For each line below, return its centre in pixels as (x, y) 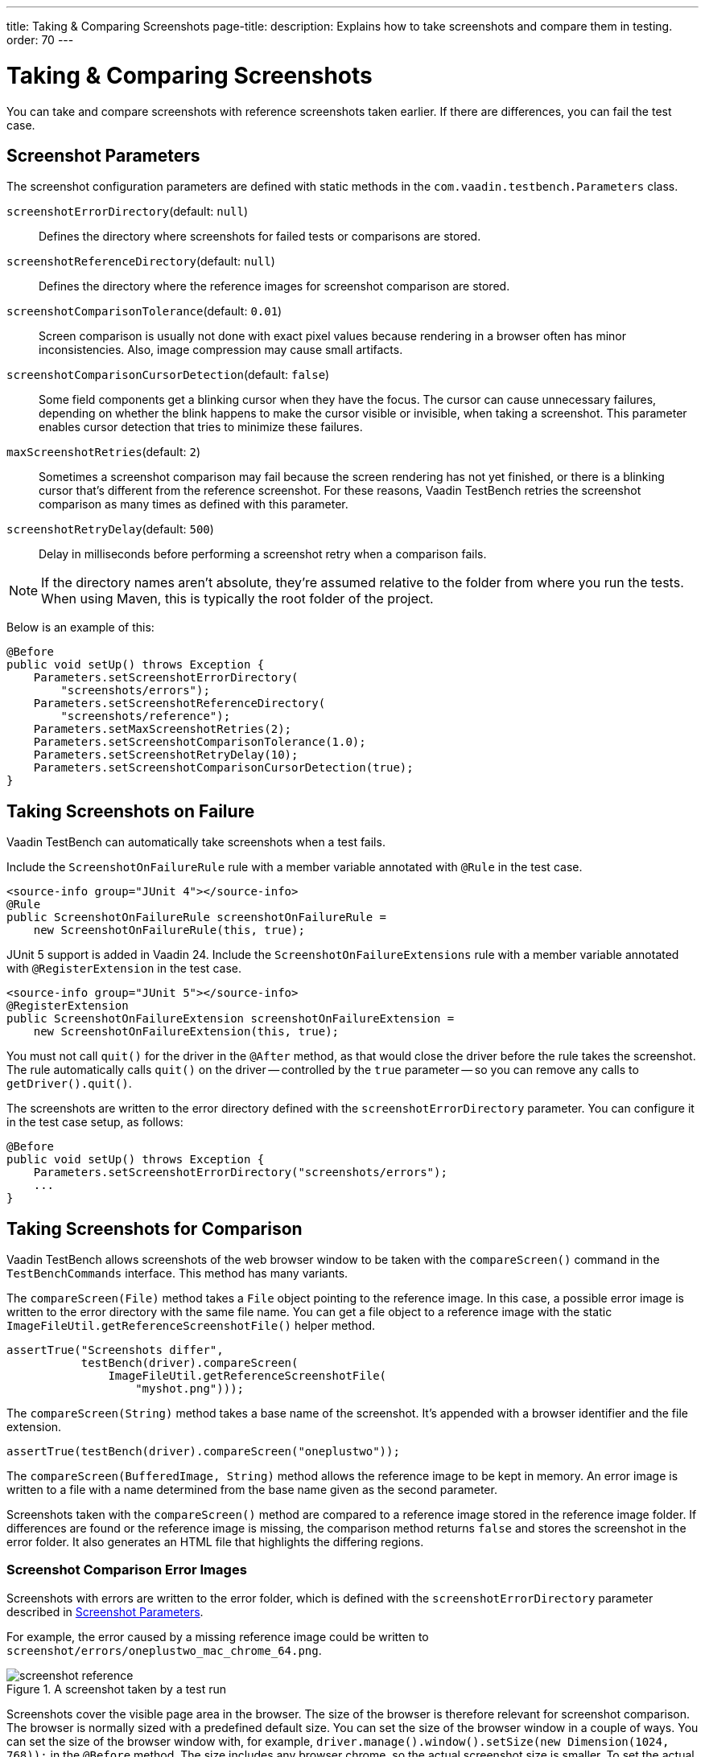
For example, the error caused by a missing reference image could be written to (218, 1636)
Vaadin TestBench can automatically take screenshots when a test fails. (196, 842)
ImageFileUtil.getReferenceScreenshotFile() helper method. (191, 1326)
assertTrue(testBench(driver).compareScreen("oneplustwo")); (203, 1452)
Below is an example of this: (80, 627)
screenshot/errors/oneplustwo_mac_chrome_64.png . (164, 1650)
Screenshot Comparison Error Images (127, 1570)
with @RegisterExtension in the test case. (124, 969)
